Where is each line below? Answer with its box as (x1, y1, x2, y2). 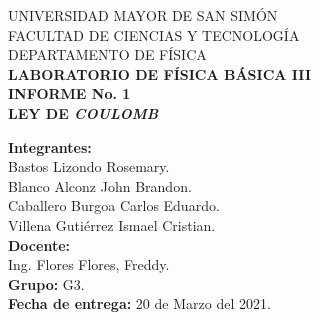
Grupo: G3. (8, 273, 85, 294)
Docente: (8, 234, 70, 255)
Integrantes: (8, 136, 92, 157)
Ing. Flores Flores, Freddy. (8, 254, 170, 275)
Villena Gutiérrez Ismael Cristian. (8, 214, 216, 235)
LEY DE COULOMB (8, 102, 159, 123)
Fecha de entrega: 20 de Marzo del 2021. (8, 293, 271, 314)
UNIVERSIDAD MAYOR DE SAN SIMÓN (8, 5, 278, 25)
